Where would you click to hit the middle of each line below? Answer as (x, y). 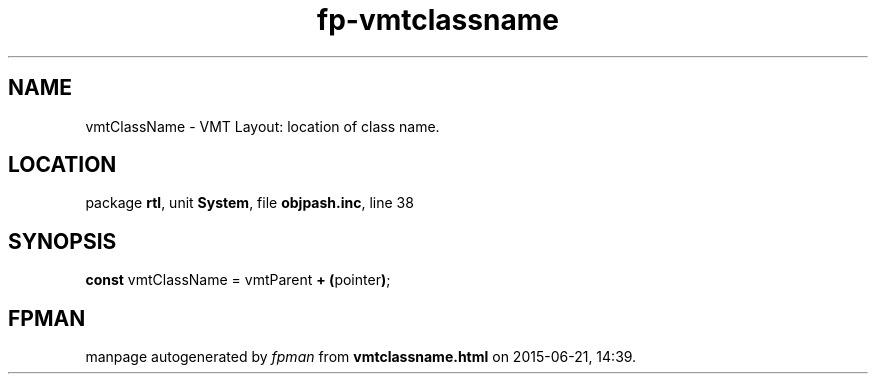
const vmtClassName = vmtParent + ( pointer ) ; (238, 280)
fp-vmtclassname (438, 20)
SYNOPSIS (62, 241)
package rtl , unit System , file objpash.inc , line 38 (249, 203)
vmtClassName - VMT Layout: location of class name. (262, 126)
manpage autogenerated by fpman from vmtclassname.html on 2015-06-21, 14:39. (361, 357)
